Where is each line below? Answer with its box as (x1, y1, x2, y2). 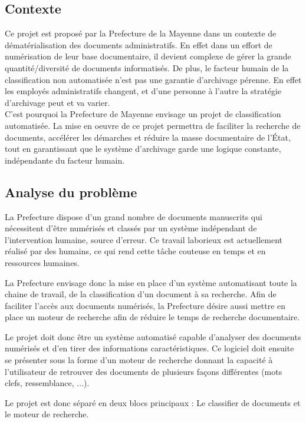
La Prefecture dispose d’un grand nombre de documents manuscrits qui (5, 210, 262, 222)
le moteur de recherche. (5, 408, 89, 420)
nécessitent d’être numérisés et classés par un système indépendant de (5, 222, 257, 234)
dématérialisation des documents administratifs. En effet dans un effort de (5, 38, 272, 51)
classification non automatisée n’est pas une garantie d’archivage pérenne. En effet (5, 73, 302, 85)
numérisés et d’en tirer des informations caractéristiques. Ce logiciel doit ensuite (5, 342, 294, 354)
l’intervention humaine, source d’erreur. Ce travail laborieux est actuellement (5, 233, 282, 245)
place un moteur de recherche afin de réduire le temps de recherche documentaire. (5, 311, 300, 323)
